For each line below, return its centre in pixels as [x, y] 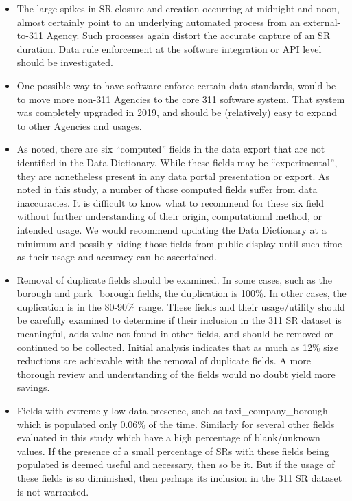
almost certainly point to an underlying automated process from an [159, 22]
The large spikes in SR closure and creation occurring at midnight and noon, [178, 8]
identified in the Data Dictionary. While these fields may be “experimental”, [177, 162]
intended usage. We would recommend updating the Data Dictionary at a [172, 229]
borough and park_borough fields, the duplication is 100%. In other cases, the [181, 293]
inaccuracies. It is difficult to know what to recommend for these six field [171, 202]
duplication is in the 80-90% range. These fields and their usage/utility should [181, 306]
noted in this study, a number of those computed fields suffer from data [167, 189]
